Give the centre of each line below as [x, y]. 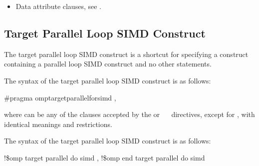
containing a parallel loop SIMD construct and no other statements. [108, 64]
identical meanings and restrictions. [58, 124]
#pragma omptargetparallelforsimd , [60, 97]
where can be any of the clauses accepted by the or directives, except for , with [129, 114]
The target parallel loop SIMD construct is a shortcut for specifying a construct [126, 54]
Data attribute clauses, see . [58, 6]
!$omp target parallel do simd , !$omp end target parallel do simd [105, 157]
